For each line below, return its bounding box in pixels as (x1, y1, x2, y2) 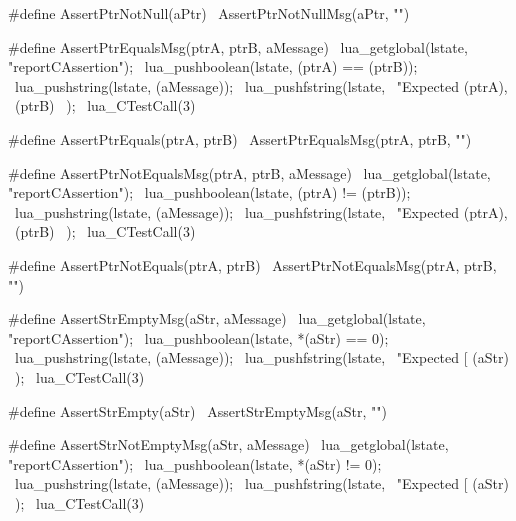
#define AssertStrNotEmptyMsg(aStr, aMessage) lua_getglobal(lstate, (8, 434, 449, 455)
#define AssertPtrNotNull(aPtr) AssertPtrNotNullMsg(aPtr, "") (8, 3, 410, 23)
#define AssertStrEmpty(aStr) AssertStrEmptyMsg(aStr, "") (8, 400, 388, 421)
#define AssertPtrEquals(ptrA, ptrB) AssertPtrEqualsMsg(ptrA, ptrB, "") (8, 128, 472, 149)
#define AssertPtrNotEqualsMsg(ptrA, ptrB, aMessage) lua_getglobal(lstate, (8, 162, 491, 183)
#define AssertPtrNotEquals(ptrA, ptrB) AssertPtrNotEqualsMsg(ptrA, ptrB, (8, 254, 497, 275)
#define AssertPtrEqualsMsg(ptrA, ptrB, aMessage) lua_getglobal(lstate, (8, 36, 468, 57)
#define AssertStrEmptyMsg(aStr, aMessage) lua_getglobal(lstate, (8, 308, 426, 329)
